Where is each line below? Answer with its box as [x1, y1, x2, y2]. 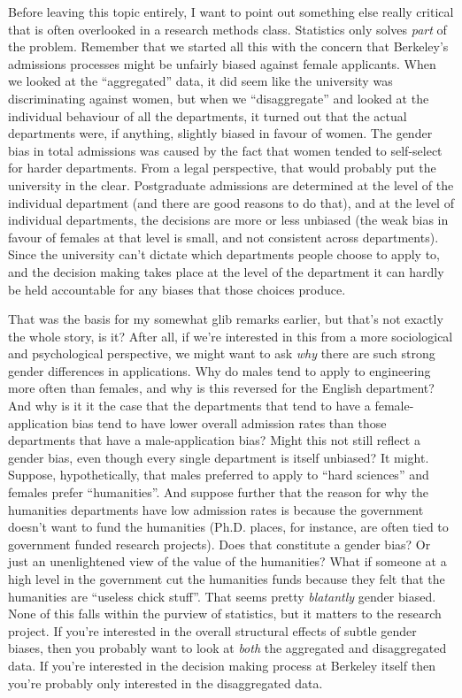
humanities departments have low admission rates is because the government [8, 500, 424, 518]
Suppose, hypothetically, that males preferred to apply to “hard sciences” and [8, 465, 429, 484]
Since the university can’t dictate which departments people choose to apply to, [8, 245, 440, 264]
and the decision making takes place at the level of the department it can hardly [8, 262, 444, 280]
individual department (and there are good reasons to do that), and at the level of [8, 193, 454, 211]
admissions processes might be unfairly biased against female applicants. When [8, 54, 436, 73]
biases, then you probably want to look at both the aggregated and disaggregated [8, 639, 447, 657]
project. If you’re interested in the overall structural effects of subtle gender [8, 621, 417, 640]
